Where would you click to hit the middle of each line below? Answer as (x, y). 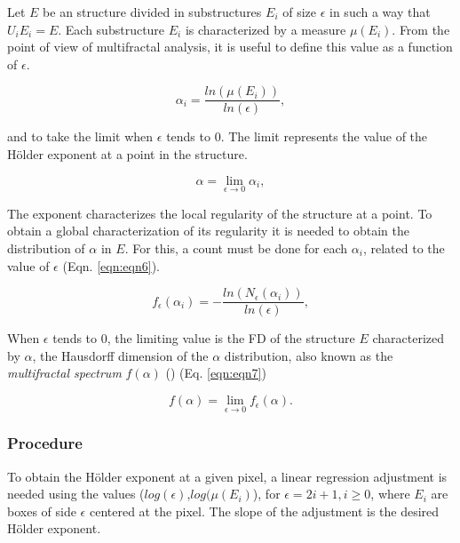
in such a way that (380, 12)
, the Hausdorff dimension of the (120, 355)
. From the (421, 29)
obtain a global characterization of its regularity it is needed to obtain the (208, 231)
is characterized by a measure (266, 29)
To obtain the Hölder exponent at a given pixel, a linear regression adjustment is (227, 476)
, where (390, 494)
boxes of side (42, 511)
